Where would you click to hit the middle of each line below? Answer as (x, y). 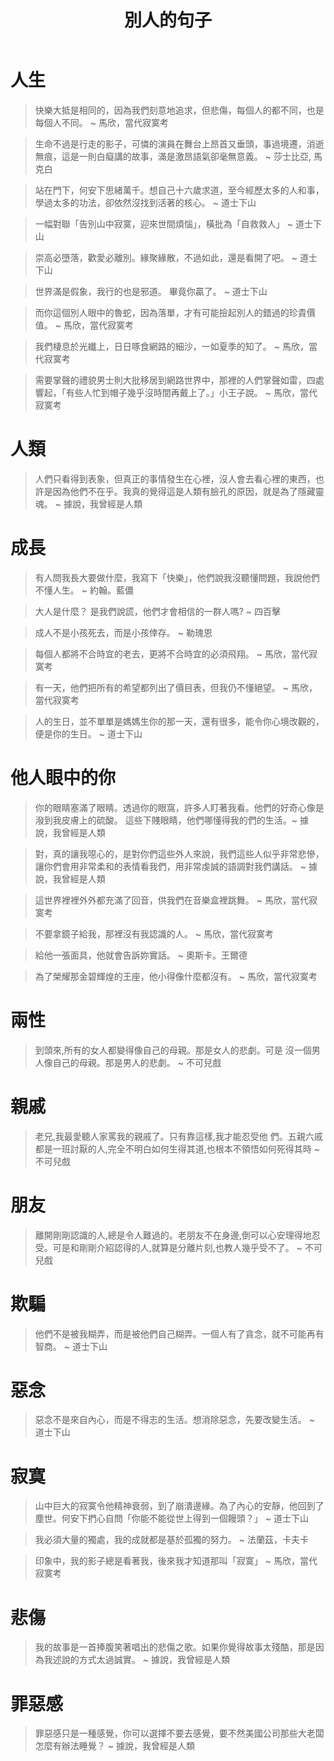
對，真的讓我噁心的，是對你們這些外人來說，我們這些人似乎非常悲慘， (179, 853)
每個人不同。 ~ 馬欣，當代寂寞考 (101, 122)
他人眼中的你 (63, 778)
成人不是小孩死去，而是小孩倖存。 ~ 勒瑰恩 (123, 632)
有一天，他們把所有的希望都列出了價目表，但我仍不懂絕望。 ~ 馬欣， (176, 687)
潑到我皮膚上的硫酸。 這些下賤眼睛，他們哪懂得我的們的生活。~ (166, 820)
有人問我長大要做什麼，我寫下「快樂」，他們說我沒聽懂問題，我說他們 (177, 577)
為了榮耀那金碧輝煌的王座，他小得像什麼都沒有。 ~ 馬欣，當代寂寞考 (176, 976)
